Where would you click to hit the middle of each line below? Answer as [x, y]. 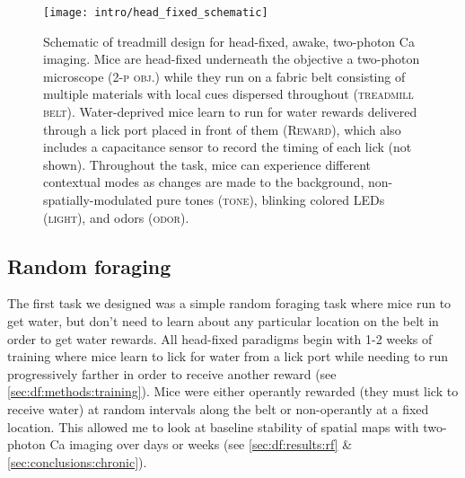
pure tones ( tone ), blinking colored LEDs [271, 199]
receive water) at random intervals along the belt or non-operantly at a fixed [218, 408]
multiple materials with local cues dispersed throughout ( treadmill [228, 94]
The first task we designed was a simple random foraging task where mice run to [229, 303]
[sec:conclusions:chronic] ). [77, 461]
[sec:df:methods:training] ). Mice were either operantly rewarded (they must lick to [233, 391]
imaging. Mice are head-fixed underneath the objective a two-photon [232, 59]
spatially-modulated [98, 199]
